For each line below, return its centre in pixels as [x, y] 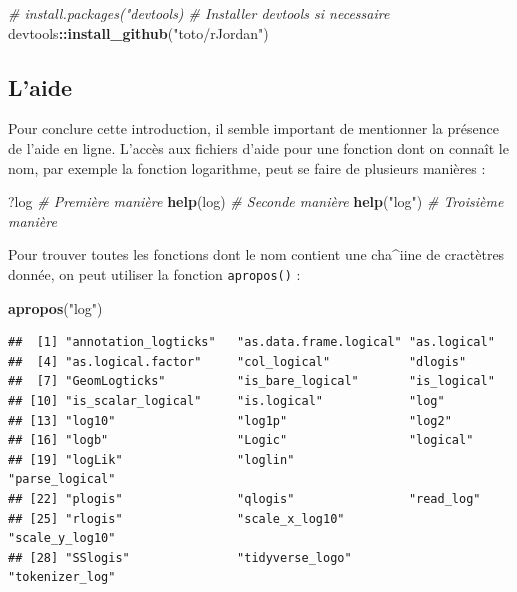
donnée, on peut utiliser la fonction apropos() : [154, 273]
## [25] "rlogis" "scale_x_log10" [176, 518]
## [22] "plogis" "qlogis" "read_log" [244, 498]
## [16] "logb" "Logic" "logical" [241, 440]
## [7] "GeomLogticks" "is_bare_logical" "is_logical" [251, 381]
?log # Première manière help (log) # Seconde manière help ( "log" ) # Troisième [256, 201]
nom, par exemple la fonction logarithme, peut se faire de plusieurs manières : [247, 167]
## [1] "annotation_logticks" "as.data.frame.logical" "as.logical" [251, 342]
